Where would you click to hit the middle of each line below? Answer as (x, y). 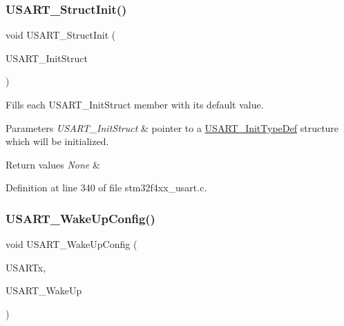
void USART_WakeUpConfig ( (71, 244)
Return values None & (53, 164)
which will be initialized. (57, 141)
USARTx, (26, 267)
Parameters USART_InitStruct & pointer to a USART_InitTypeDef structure (172, 127)
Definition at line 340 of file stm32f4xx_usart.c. (106, 188)
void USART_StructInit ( (61, 35)
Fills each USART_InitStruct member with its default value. (135, 104)
